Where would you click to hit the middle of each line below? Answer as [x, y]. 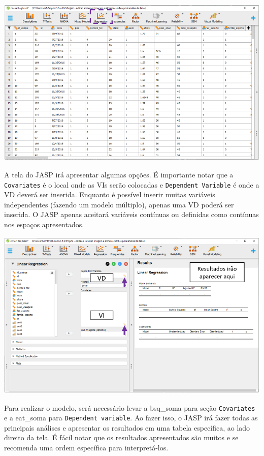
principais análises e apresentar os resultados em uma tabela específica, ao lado [127, 427]
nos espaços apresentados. [44, 224]
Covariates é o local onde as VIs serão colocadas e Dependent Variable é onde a [132, 184]
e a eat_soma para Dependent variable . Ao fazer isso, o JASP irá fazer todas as [131, 418]
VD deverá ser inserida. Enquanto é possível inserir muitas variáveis [110, 194]
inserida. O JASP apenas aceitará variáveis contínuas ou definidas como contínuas [131, 214]
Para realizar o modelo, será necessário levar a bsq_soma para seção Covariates [130, 407]
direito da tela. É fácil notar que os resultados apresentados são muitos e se [121, 437]
